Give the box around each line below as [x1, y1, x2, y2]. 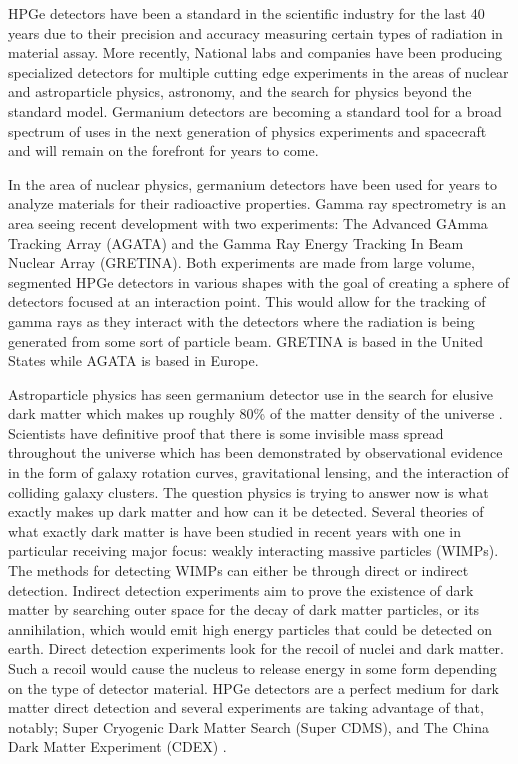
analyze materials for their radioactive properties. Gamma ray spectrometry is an [8, 193, 507, 214]
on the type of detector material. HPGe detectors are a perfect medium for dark [8, 677, 500, 698]
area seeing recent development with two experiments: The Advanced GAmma [8, 212, 488, 233]
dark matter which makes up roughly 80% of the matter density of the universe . [8, 403, 503, 424]
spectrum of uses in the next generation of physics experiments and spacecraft [8, 120, 487, 141]
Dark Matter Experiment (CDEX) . [8, 736, 227, 757]
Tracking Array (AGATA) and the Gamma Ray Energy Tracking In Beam [8, 232, 464, 253]
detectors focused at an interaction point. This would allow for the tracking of [8, 291, 486, 312]
